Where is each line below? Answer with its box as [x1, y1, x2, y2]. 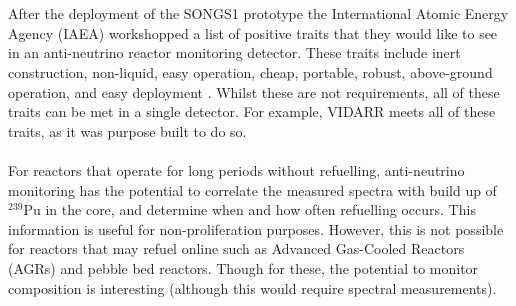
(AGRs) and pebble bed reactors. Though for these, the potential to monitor [8, 257, 479, 278]
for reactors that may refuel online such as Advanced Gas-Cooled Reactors [8, 238, 465, 259]
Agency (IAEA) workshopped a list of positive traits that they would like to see [8, 22, 498, 43]
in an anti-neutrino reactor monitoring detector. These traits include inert [8, 42, 461, 63]
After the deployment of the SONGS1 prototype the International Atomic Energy [8, 3, 509, 24]
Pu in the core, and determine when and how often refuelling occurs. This [23, 199, 476, 220]
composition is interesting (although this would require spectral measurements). [8, 277, 497, 298]
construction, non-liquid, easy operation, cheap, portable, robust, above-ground [8, 61, 493, 82]
